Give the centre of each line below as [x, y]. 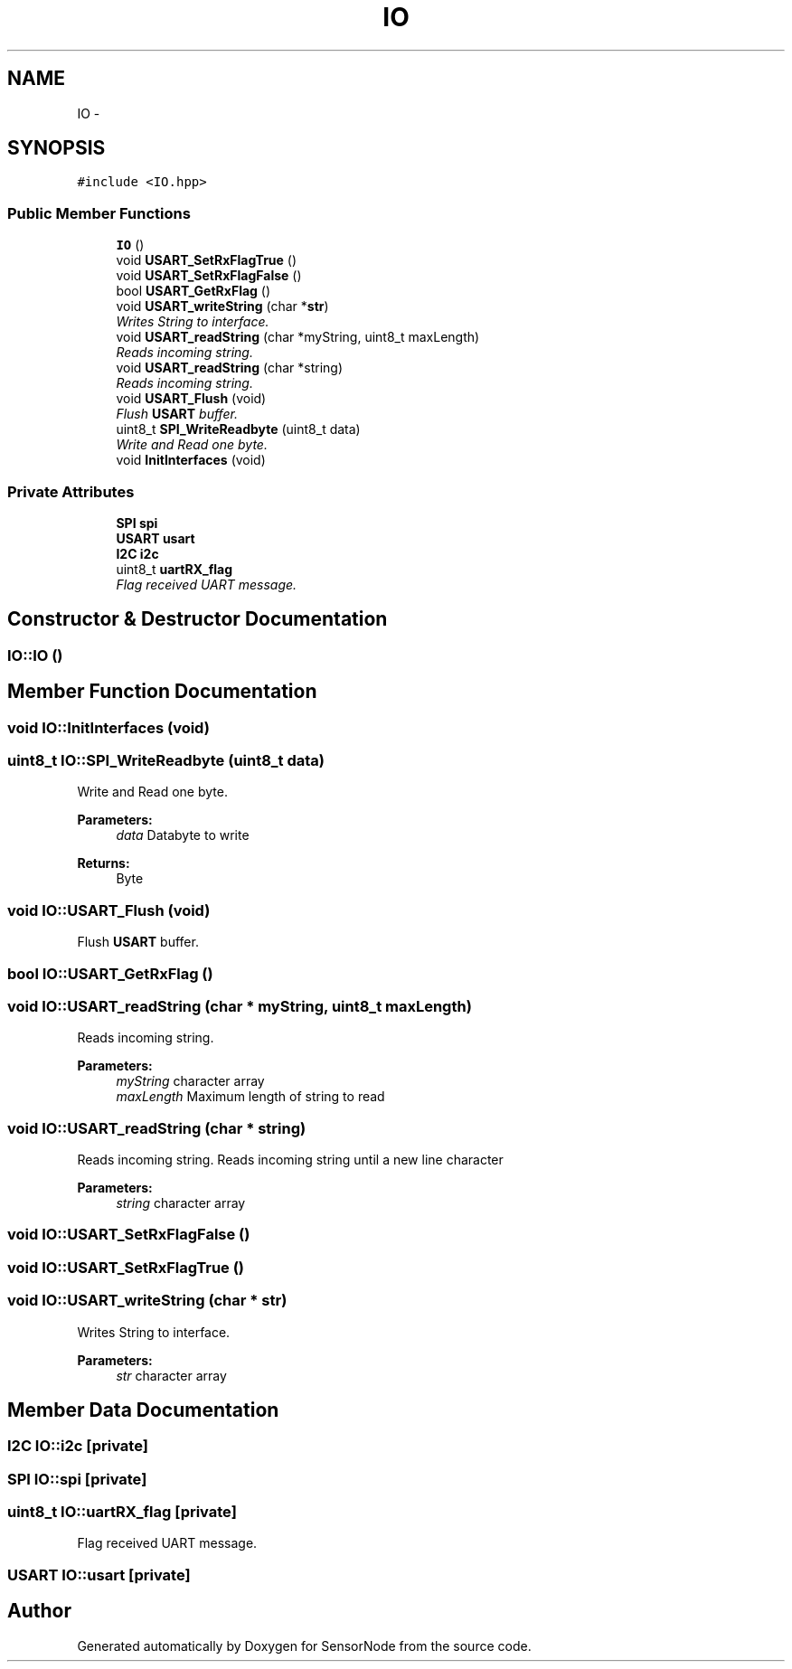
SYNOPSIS [57, 148]
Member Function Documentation [162, 692]
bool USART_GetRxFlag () [193, 291]
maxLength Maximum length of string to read [250, 1097]
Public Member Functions [99, 213]
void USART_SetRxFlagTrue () [207, 260]
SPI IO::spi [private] [77, 1479]
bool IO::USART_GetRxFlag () [110, 973]
